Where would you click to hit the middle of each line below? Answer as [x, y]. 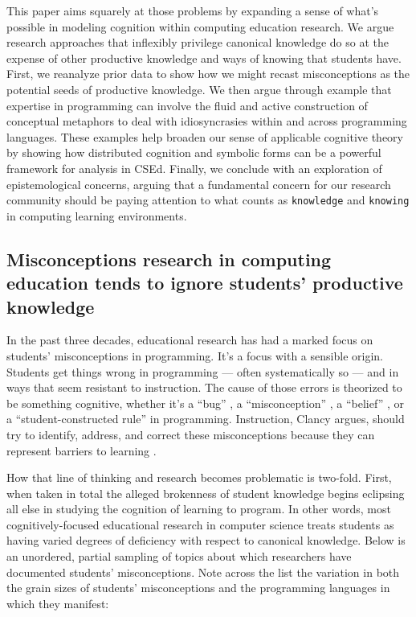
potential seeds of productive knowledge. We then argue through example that [199, 89]
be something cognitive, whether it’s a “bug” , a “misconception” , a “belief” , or [205, 403]
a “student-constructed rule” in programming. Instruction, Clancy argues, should [206, 419]
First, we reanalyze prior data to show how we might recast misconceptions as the [208, 74]
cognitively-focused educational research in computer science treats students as [200, 524]
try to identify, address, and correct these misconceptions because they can [191, 434]
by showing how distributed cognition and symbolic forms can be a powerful [194, 152]
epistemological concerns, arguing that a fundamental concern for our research [199, 184]
